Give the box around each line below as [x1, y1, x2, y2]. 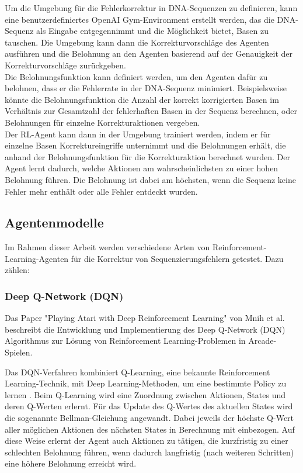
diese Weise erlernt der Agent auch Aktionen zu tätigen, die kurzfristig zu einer [5, 434, 288, 447]
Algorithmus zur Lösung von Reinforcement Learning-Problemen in [5, 334, 246, 347]
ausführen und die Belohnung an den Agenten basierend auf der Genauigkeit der [5, 47, 292, 60]
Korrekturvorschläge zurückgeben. [5, 58, 126, 71]
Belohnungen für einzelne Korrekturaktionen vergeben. [5, 116, 200, 128]
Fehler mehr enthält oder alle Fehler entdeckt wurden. [5, 185, 198, 197]
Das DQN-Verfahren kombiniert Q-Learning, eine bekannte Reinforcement [5, 365, 270, 378]
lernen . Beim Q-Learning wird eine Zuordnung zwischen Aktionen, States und [5, 388, 286, 401]
